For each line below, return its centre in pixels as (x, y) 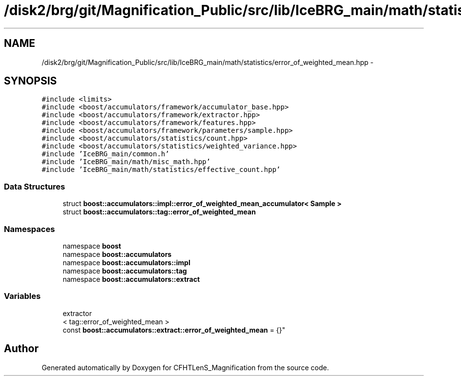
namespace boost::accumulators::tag (125, 271)
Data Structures (35, 186)
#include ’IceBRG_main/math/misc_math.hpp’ (126, 162)
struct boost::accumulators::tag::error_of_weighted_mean (159, 212)
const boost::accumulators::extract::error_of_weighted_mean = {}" (174, 330)
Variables (22, 296)
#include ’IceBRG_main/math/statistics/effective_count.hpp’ (161, 170)
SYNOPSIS (31, 81)
